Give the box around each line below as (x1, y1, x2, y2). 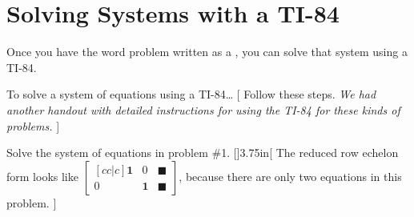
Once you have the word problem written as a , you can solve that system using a (6, 43, 408, 60)
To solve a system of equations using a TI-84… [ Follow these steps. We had (6, 86, 376, 102)
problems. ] (6, 117, 60, 134)
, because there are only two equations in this (179, 167, 402, 184)
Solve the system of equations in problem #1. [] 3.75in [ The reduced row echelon (6, 144, 399, 161)
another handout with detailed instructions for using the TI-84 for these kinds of (6, 101, 400, 118)
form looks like (6, 167, 78, 184)
